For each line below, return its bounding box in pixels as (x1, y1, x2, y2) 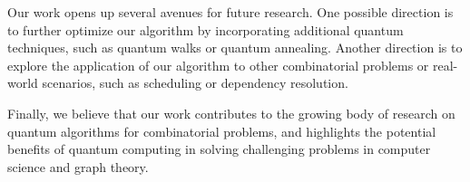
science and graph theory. (7, 157, 149, 176)
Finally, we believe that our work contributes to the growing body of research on (7, 103, 455, 122)
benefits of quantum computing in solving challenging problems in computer (7, 139, 431, 158)
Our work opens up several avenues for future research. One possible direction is (7, 3, 454, 21)
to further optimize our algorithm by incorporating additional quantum (7, 20, 404, 39)
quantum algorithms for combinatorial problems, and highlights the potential (7, 121, 436, 140)
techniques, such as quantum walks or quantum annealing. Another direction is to (7, 38, 463, 57)
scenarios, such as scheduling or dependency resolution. (42, 73, 348, 92)
